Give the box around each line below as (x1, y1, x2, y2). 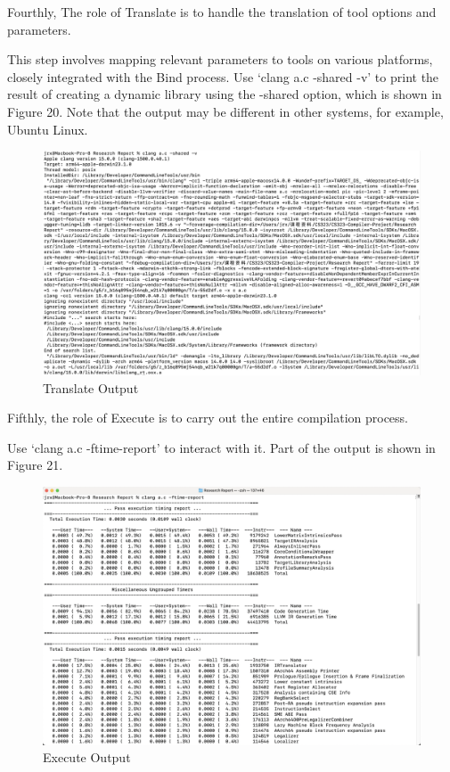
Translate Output (43, 378, 139, 397)
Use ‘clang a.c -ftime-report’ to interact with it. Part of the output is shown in (7, 438, 436, 456)
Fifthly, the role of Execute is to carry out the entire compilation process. (7, 408, 408, 427)
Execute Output (43, 748, 131, 767)
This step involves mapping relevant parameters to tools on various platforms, (7, 50, 433, 69)
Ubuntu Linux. (7, 119, 88, 138)
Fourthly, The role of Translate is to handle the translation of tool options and (7, 3, 437, 21)
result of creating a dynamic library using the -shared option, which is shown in (7, 85, 442, 103)
